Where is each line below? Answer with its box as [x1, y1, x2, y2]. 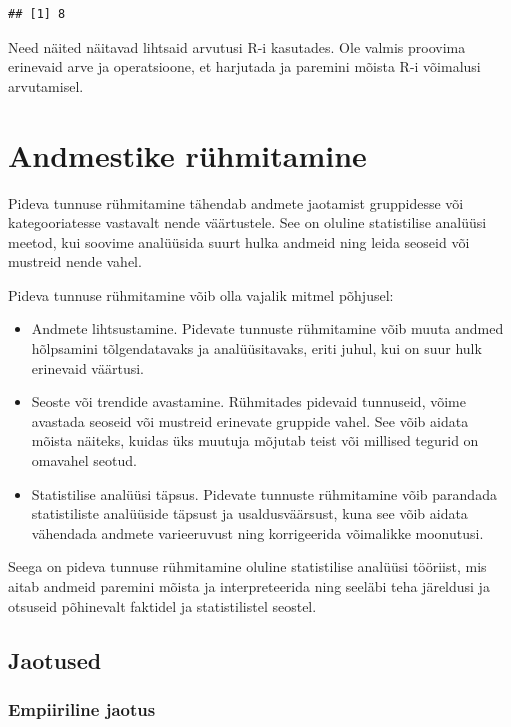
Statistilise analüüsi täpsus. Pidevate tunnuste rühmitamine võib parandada [31, 483, 497, 504]
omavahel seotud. [31, 450, 137, 471]
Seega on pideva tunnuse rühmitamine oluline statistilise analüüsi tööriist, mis [8, 556, 487, 577]
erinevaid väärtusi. [31, 357, 144, 378]
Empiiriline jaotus [8, 696, 156, 721]
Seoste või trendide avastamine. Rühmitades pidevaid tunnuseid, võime [31, 391, 466, 412]
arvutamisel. [8, 75, 84, 96]
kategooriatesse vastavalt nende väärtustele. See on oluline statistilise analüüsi [8, 212, 487, 233]
